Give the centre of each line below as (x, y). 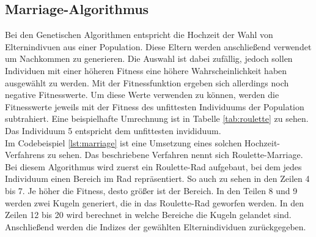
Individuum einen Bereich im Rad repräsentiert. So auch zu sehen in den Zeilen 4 (157, 179)
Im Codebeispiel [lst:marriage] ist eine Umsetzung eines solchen (123, 142)
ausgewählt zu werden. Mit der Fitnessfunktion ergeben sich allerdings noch (147, 82)
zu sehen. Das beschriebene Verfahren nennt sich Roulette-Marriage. (175, 155)
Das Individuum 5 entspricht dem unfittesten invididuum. (113, 130)
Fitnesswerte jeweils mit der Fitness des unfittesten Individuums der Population (155, 106)
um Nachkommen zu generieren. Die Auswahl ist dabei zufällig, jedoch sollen (149, 58)
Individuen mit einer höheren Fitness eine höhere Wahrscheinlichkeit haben (146, 70)
